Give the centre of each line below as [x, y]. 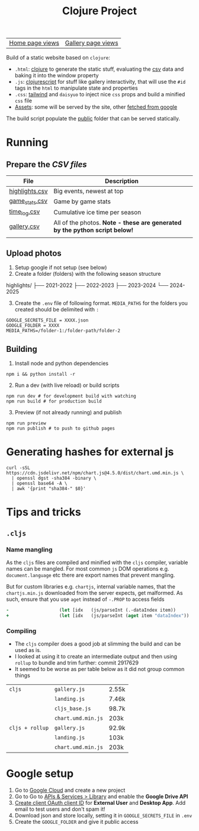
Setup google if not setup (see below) [61, 267]
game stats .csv [28, 202]
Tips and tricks [44, 512]
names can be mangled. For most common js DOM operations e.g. [88, 569]
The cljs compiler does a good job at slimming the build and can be [98, 644]
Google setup [40, 774]
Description [122, 181]
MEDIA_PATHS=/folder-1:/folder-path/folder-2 [63, 331]
